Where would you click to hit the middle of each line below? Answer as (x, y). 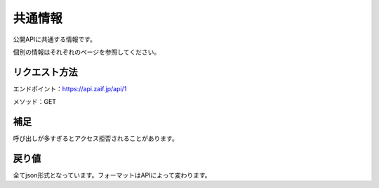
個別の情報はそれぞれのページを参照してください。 (87, 52)
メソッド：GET (34, 102)
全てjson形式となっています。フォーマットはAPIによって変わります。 (112, 175)
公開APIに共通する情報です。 (54, 39)
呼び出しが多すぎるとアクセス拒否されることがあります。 (95, 139)
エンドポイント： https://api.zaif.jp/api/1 (70, 88)
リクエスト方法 (45, 72)
